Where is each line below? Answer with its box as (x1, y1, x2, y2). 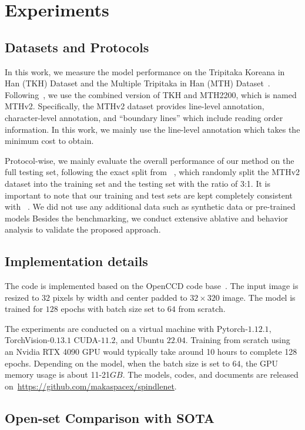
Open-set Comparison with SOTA (5, 408, 214, 426)
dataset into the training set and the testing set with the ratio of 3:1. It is (5, 177, 270, 189)
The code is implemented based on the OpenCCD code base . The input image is (5, 280, 299, 292)
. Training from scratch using (185, 334, 290, 346)
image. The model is (222, 291, 296, 303)
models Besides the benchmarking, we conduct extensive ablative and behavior (5, 211, 289, 224)
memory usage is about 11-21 (5, 368, 110, 381)
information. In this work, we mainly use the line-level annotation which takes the (5, 123, 300, 135)
